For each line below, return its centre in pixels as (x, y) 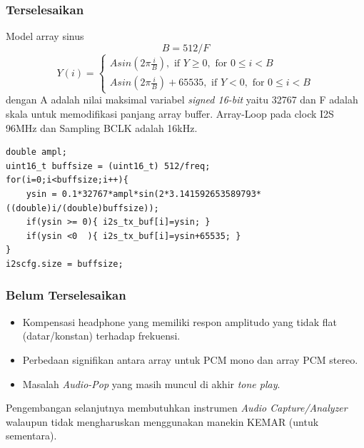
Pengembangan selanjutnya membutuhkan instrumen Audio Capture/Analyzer (177, 408)
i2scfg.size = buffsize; (65, 264)
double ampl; (36, 152)
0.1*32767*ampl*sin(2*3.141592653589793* (161, 194)
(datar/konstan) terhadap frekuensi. (101, 336)
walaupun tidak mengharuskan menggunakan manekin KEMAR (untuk (162, 421)
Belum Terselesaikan (66, 295)
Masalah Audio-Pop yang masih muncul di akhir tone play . (151, 383)
